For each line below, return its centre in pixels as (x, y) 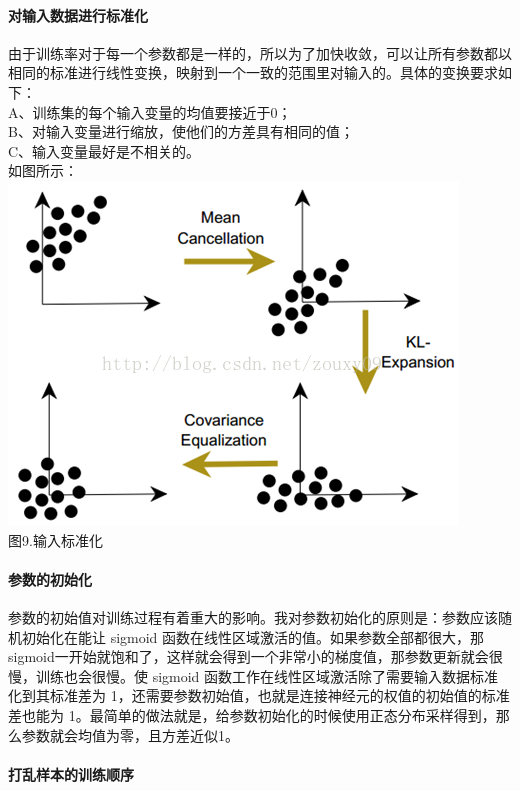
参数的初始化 (50, 578)
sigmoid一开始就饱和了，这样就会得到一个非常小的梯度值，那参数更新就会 (248, 656)
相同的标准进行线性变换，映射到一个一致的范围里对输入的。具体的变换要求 (253, 72)
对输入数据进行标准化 (78, 14)
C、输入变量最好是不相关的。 (104, 150)
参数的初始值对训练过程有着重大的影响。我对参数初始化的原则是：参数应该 (253, 616)
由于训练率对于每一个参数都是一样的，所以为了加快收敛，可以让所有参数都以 (260, 52)
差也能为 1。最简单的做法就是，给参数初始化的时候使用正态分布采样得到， (252, 714)
